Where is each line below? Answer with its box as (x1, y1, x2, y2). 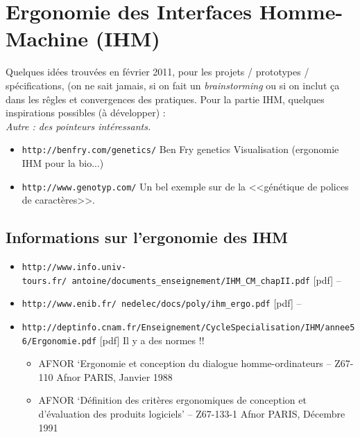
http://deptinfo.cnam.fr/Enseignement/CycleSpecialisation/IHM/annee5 (22, 322, 355, 332)
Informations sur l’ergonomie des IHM (6, 226, 288, 248)
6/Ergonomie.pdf (22, 336, 97, 346)
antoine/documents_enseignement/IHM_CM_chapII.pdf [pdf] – (71, 272, 341, 287)
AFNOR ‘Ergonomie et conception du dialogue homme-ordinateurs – (38, 356, 332, 371)
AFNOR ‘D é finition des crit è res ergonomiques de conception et (38, 393, 307, 407)
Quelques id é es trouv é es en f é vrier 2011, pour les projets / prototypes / (6, 64, 309, 79)
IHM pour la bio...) (22, 155, 104, 170)
